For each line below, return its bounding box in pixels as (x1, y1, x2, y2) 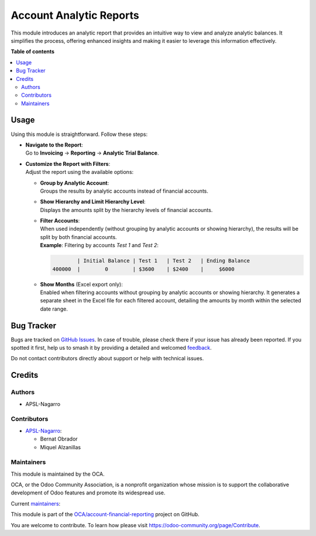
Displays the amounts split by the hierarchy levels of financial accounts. (40, 206, 213, 213)
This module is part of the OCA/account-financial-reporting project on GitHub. (11, 511, 200, 518)
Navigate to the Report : (25, 141, 83, 148)
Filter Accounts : (40, 217, 80, 224)
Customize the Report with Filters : (25, 160, 111, 167)
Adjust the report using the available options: (25, 169, 134, 176)
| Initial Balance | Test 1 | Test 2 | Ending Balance (77, 258, 250, 264)
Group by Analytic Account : (40, 179, 109, 186)
